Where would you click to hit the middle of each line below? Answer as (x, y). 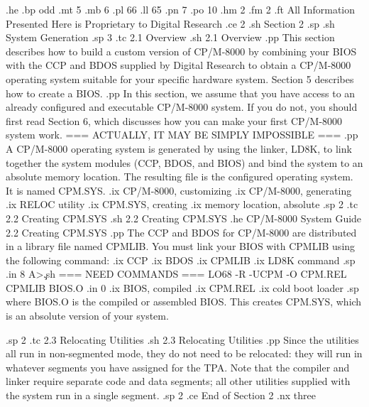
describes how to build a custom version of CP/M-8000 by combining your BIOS (181, 51)
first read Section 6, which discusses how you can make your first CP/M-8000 (174, 120)
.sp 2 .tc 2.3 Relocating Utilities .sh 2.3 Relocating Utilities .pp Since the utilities (182, 339)
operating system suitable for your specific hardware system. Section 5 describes (180, 78)
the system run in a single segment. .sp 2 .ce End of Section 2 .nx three (161, 395)
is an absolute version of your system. (87, 316)
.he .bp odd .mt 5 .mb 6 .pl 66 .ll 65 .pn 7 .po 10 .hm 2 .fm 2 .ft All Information (181, 9)
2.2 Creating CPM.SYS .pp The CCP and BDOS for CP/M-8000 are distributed (181, 232)
